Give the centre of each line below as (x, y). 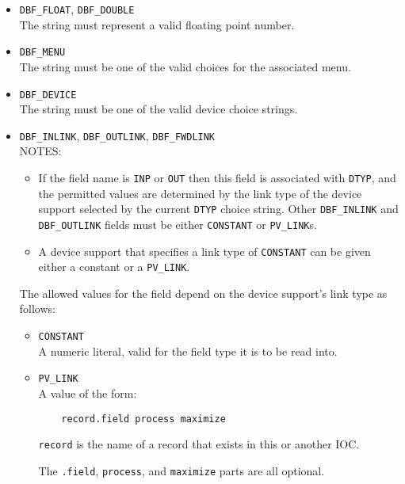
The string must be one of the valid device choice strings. (159, 109)
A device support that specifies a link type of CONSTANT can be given (204, 251)
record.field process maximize (143, 419)
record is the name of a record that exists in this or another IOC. (199, 444)
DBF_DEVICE (48, 95)
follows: (37, 309)
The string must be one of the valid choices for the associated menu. (185, 66)
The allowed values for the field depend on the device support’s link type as (203, 293)
